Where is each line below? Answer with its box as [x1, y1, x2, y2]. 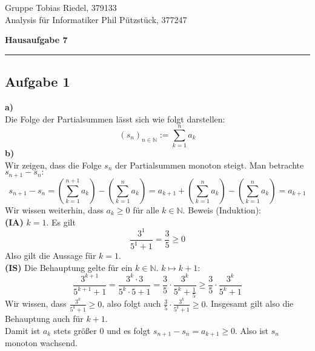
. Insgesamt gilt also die [205, 297, 294, 310]
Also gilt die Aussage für [5, 249, 96, 262]
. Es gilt [46, 215, 76, 228]
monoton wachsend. [5, 336, 78, 349]
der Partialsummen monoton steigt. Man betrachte [115, 158, 304, 171]
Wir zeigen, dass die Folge [5, 158, 102, 171]
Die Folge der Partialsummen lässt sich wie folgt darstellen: [5, 112, 225, 125]
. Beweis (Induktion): [182, 203, 261, 216]
